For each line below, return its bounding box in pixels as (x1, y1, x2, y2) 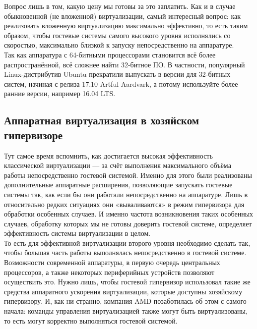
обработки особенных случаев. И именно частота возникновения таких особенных (4, 209, 254, 219)
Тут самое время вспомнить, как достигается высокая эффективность (4, 150, 213, 161)
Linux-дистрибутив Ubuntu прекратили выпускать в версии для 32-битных (4, 69, 231, 79)
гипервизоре (4, 127, 63, 142)
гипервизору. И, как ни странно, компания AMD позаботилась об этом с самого (4, 296, 247, 306)
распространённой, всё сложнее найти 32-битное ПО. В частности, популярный (4, 59, 245, 69)
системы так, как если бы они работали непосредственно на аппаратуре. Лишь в (4, 189, 248, 199)
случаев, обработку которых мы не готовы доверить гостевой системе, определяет (4, 218, 252, 228)
